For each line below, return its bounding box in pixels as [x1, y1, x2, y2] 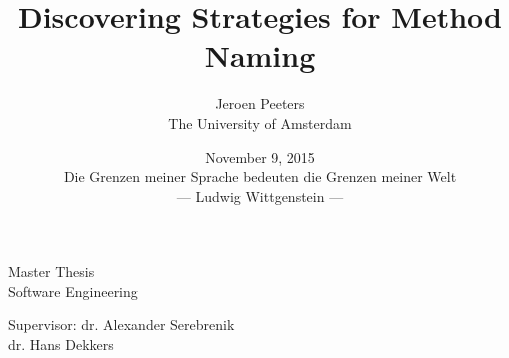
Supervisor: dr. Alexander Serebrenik [8, 314, 235, 335]
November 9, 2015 [205, 146, 315, 167]
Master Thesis [8, 261, 95, 282]
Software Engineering [8, 280, 138, 301]
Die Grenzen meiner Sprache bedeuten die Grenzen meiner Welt [63, 166, 457, 187]
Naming [204, 35, 316, 76]
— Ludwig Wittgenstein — [176, 185, 344, 206]
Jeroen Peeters [215, 93, 305, 114]
